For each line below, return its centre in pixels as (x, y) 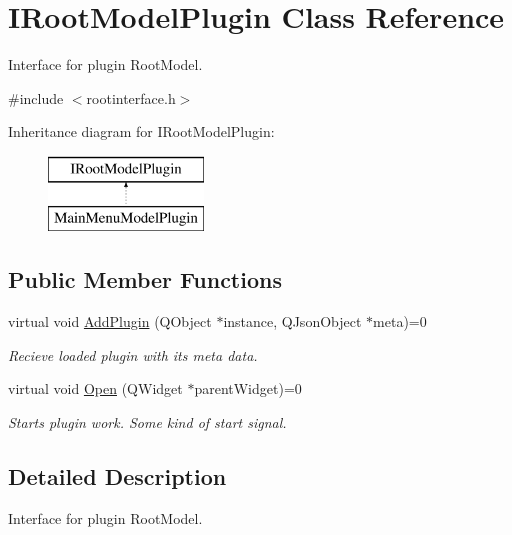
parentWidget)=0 (248, 388)
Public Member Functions (145, 279)
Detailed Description (117, 476)
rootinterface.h (131, 97)
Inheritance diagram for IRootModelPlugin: (141, 131)
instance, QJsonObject (292, 321)
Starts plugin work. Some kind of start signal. (147, 422)
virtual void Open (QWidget (95, 388)
